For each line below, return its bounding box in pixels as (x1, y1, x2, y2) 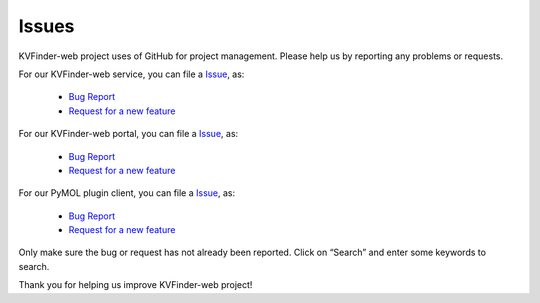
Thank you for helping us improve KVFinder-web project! (18, 279, 253, 291)
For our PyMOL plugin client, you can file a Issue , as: (18, 187, 235, 199)
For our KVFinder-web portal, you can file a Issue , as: (18, 128, 239, 140)
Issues (18, 15, 75, 37)
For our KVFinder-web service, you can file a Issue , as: (18, 68, 245, 80)
